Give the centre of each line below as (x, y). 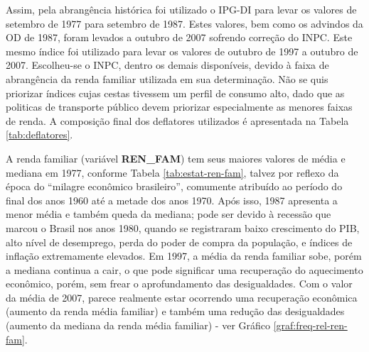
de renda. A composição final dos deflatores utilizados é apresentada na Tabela (177, 120)
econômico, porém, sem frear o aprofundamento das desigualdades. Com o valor (179, 284)
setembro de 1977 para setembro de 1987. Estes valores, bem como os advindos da (184, 23)
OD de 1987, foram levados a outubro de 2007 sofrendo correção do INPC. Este (179, 37)
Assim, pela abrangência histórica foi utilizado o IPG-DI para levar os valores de (181, 9)
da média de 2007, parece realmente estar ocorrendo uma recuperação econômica (182, 297)
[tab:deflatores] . (39, 134)
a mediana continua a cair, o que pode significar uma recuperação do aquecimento (184, 269)
